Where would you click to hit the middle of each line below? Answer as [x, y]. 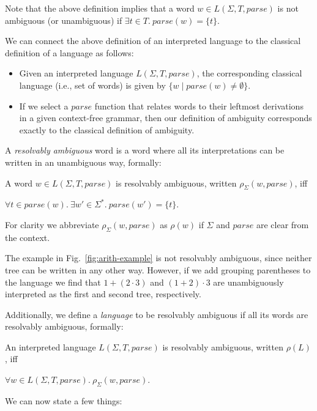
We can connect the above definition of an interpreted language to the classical [153, 41]
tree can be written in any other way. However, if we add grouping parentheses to [158, 269]
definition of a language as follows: [69, 52]
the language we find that [53, 282]
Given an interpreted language [76, 73]
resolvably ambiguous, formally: [64, 326]
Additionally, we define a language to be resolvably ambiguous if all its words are [157, 314]
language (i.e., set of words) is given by [92, 85]
